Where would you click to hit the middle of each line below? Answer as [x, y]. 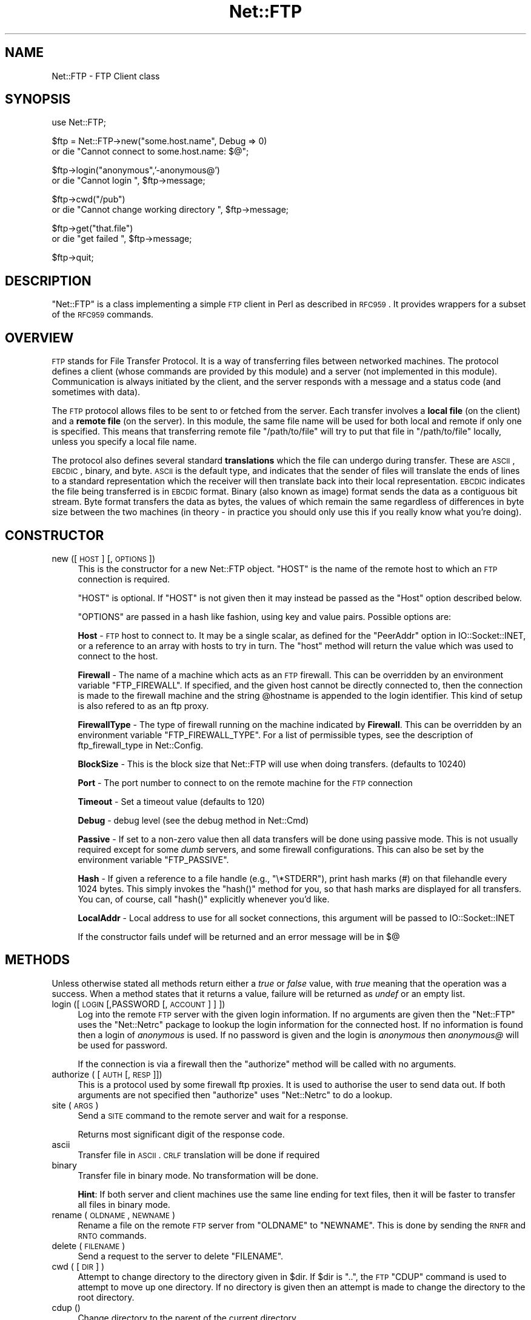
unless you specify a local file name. [124, 442]
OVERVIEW [39, 338]
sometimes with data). [96, 392]
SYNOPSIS [38, 99]
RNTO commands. [112, 1235]
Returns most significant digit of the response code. [181, 1134]
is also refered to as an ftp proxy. [143, 705]
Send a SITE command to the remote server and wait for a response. [213, 1115]
